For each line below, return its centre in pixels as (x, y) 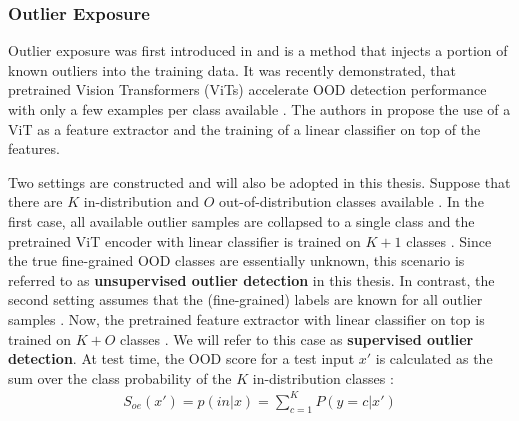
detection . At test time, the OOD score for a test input (181, 358)
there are (35, 201)
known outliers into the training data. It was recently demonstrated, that (232, 69)
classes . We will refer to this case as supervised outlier (297, 338)
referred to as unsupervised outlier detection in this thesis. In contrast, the (251, 279)
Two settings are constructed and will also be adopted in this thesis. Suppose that (259, 181)
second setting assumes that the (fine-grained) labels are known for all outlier (245, 299)
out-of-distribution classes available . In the (351, 201)
